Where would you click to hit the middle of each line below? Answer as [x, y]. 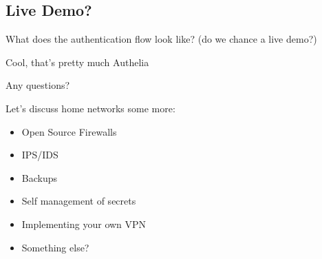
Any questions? [38, 85]
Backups [40, 177]
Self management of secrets [79, 201]
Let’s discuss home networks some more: [90, 108]
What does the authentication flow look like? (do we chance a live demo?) [161, 39]
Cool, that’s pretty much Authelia [77, 62]
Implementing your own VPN [84, 224]
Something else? [55, 247]
